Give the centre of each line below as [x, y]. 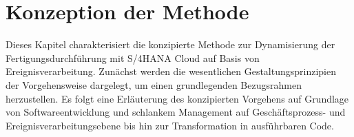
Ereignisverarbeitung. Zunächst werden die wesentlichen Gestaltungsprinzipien [171, 71]
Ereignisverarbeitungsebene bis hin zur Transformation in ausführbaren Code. [170, 125]
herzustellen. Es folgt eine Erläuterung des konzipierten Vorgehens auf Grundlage [177, 98]
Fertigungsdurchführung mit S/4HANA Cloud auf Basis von [133, 57]
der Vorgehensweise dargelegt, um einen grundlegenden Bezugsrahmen [154, 84]
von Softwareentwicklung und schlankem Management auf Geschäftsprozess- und [176, 112]
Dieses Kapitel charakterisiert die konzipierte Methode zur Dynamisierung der [170, 44]
